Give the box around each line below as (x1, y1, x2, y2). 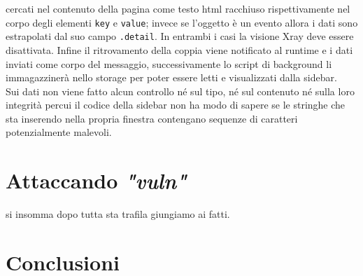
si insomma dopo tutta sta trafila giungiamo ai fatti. (6, 207, 230, 221)
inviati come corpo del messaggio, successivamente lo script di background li (6, 56, 332, 71)
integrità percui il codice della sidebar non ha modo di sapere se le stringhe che (6, 97, 346, 112)
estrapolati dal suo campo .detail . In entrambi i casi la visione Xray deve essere (6, 29, 354, 43)
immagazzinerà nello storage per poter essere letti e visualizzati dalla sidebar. (6, 70, 337, 85)
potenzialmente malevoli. (6, 125, 112, 139)
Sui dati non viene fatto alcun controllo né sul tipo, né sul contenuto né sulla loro (6, 83, 355, 98)
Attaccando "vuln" (6, 166, 187, 195)
